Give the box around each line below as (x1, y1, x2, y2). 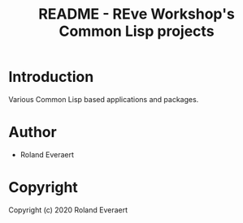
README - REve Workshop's (37, 5, 236, 24)
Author (8, 123, 57, 142)
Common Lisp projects (59, 22, 215, 41)
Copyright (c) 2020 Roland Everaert (8, 204, 128, 215)
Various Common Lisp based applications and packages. (8, 94, 199, 104)
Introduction (8, 68, 94, 86)
